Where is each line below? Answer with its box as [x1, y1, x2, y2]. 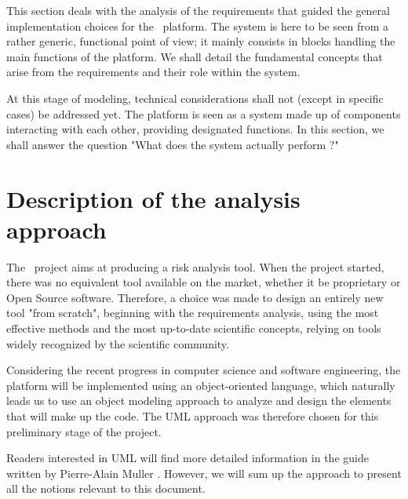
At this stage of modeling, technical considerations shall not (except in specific [6, 89, 384, 106]
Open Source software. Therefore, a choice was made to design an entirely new [6, 289, 384, 305]
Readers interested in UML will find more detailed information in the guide [6, 450, 369, 466]
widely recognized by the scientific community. [6, 335, 229, 351]
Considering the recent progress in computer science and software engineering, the [6, 362, 401, 378]
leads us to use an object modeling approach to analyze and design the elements [6, 392, 392, 409]
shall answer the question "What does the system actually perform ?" [6, 136, 339, 152]
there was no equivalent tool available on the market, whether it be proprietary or [6, 274, 401, 290]
